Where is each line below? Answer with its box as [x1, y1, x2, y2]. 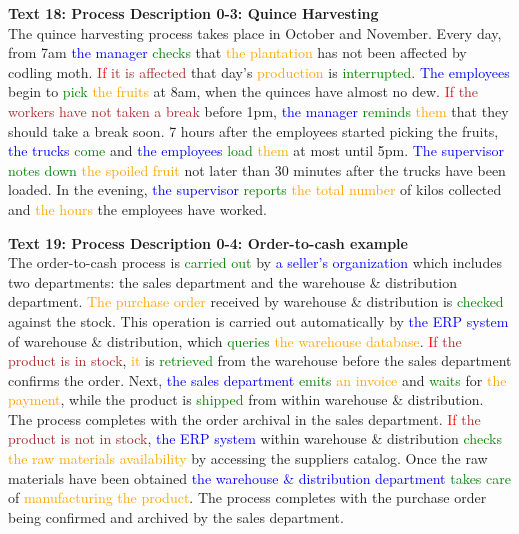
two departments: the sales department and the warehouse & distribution [8, 271, 457, 292]
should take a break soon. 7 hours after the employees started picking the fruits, [8, 120, 499, 141]
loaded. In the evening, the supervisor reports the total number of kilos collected [8, 179, 502, 200]
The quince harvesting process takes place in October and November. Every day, [8, 22, 502, 43]
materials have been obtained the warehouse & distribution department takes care [8, 467, 511, 488]
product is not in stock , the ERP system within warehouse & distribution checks [8, 428, 502, 449]
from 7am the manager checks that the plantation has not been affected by [8, 42, 467, 63]
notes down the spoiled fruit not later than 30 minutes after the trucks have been [8, 159, 506, 180]
